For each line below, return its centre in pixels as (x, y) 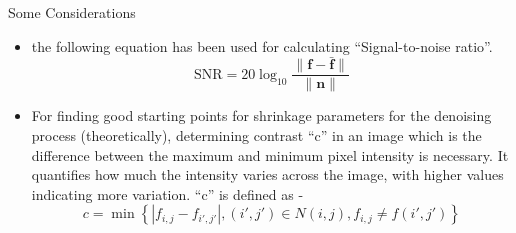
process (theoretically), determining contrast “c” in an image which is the (256, 135)
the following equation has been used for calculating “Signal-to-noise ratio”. (262, 45)
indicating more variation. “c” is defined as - (167, 193)
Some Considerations (72, 12)
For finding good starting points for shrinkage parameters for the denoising (261, 115)
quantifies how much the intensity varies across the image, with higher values (267, 174)
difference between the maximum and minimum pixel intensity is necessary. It (270, 154)
